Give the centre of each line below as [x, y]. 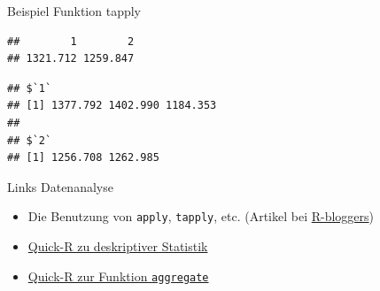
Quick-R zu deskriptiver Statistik [118, 246]
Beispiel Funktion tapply [74, 11]
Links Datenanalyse [60, 186]
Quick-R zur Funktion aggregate [118, 276]
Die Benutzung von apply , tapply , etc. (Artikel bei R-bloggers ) [201, 216]
